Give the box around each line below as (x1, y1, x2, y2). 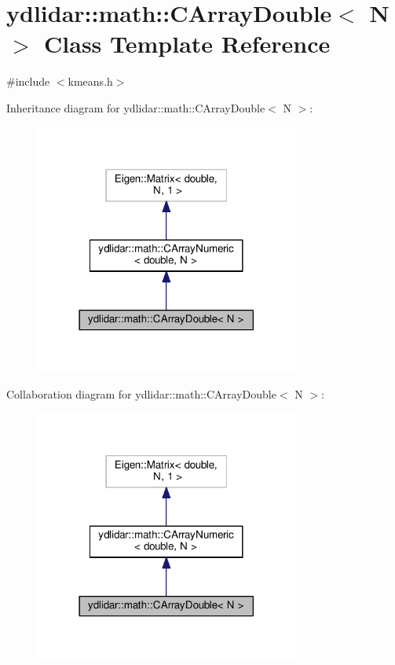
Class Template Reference (44, 28, 331, 60)
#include (6, 73, 50, 90)
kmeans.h (68, 73, 113, 90)
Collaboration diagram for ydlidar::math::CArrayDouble (6, 386, 276, 402)
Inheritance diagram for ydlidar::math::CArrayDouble (6, 99, 265, 116)
